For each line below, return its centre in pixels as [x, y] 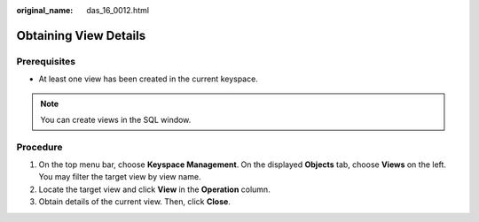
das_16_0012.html [118, 10]
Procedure [39, 147]
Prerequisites [46, 61]
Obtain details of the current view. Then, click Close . [134, 202]
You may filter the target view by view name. [120, 177]
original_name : [45, 10]
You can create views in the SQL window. [116, 119]
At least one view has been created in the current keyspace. [149, 79]
